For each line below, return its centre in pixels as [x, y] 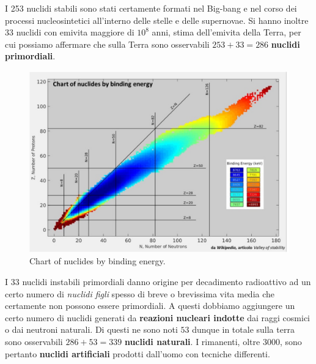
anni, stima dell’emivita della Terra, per [226, 32]
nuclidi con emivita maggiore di [75, 32]
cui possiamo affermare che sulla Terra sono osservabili [107, 44]
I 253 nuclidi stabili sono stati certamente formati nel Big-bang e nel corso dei [151, 8]
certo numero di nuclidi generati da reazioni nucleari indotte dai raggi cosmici [157, 317]
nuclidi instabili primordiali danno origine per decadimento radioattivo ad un [167, 281]
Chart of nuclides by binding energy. [97, 261]
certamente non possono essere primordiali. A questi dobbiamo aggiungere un [150, 306]
